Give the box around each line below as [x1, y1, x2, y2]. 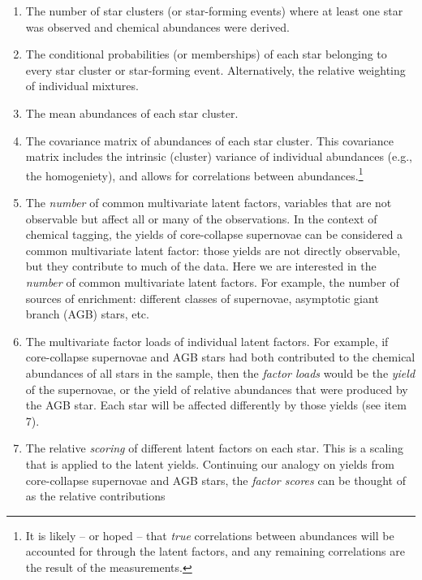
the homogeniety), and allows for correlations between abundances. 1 [25, 164, 364, 184]
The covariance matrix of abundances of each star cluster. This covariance [25, 132, 394, 149]
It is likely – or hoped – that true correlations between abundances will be [25, 526, 394, 543]
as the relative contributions [25, 487, 166, 504]
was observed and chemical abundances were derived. [25, 18, 290, 35]
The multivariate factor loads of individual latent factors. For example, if [25, 332, 389, 349]
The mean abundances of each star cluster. [25, 104, 239, 121]
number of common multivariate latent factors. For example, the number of [25, 273, 399, 290]
